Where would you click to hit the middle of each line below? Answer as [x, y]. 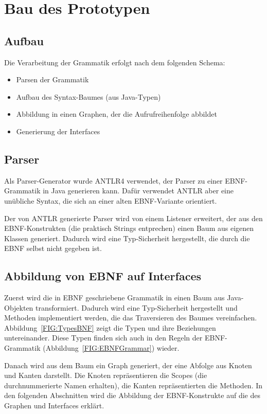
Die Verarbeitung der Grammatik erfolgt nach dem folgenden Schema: [115, 62]
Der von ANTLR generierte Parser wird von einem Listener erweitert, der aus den [133, 218]
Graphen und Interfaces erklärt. [54, 406]
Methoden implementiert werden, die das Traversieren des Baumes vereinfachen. [131, 318]
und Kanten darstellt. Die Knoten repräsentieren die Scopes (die [106, 375]
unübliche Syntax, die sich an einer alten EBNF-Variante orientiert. [111, 200]
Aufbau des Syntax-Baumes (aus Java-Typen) [88, 96]
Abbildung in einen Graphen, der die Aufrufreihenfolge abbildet [117, 114]
